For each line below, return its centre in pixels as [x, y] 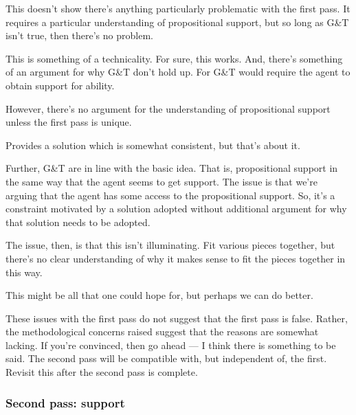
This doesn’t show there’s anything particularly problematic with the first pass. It [178, 8]
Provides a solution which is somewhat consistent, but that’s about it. [153, 145]
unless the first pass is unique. [69, 122]
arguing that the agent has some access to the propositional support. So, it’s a [170, 195]
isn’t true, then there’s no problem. [79, 35]
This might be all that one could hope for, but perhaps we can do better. [159, 295]
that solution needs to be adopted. [78, 222]
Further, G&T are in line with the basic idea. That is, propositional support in [172, 168]
